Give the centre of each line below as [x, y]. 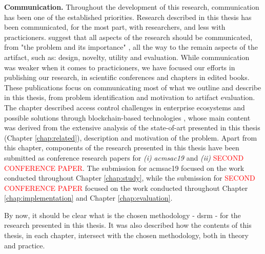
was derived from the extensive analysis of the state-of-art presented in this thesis [132, 128]
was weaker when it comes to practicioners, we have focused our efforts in [120, 67]
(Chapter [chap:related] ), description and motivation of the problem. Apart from [131, 137]
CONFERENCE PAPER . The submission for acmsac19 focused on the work [124, 168]
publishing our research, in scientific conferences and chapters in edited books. [127, 77]
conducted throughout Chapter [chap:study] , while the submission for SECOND [130, 178]
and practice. [25, 245]
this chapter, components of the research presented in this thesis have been [122, 148]
